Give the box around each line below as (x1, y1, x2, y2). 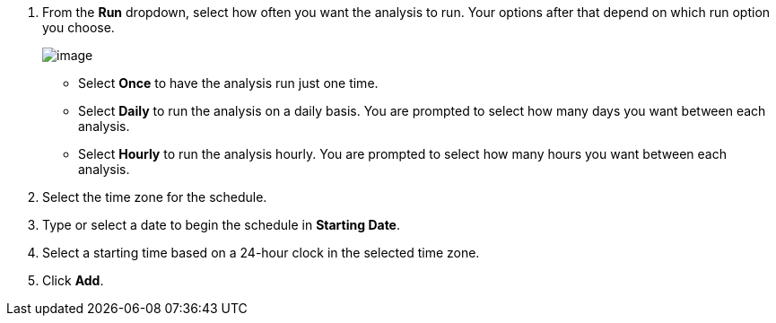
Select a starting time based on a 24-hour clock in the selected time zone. (42, 245, 480, 260)
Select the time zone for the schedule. (42, 189, 267, 205)
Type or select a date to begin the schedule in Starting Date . (42, 217, 401, 232)
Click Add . (42, 273, 104, 288)
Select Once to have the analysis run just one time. (78, 75, 379, 91)
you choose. (42, 20, 115, 35)
